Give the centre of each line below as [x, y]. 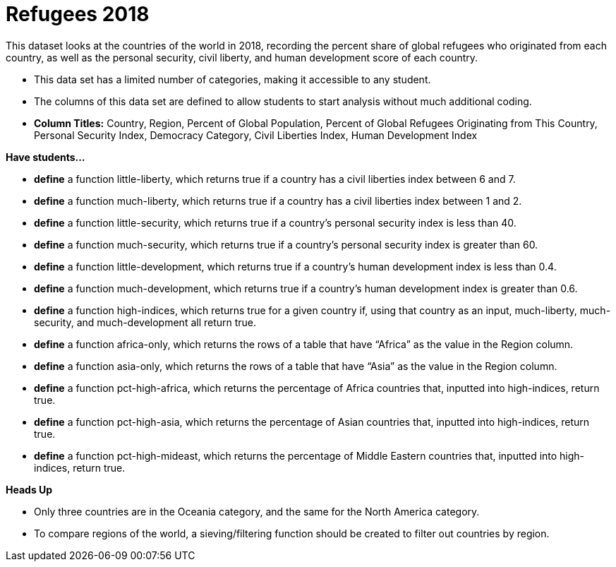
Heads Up [29, 489]
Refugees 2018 [78, 14]
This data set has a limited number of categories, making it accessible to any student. [232, 79]
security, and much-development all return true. [145, 322]
